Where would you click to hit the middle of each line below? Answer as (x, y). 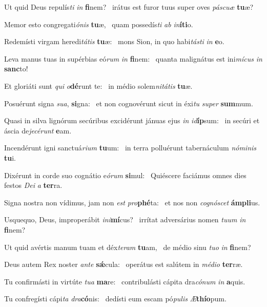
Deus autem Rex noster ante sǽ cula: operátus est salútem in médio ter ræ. (124, 264)
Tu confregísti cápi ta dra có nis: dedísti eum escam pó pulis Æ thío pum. (115, 299)
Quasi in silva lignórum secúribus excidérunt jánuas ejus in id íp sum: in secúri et (132, 120)
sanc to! (16, 69)
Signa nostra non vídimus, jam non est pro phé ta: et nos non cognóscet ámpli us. (132, 202)
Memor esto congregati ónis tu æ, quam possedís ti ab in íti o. (99, 24)
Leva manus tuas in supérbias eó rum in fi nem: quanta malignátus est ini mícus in (133, 58)
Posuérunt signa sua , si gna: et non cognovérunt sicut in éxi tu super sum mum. (129, 103)
